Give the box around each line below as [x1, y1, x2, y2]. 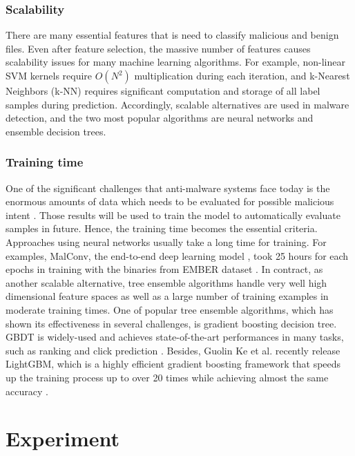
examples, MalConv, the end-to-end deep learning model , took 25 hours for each [6, 248, 349, 263]
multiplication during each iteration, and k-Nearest [134, 68, 350, 82]
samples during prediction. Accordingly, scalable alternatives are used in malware [6, 97, 349, 111]
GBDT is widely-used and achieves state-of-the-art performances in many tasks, [6, 330, 344, 344]
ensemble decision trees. [6, 124, 106, 138]
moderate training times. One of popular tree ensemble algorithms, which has [6, 302, 334, 316]
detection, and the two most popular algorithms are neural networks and [6, 111, 314, 125]
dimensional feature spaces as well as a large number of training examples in [6, 289, 329, 303]
